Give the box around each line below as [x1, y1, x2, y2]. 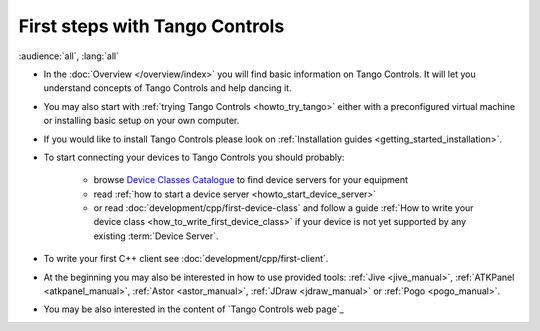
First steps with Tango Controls [18, 15, 285, 37]
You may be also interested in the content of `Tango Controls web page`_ [43, 303, 344, 315]
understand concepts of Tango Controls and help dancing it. [43, 82, 292, 94]
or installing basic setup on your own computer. [43, 115, 240, 127]
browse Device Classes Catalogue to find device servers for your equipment [93, 174, 409, 186]
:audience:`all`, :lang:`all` [18, 50, 120, 62]
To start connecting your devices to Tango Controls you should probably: [43, 151, 345, 163]
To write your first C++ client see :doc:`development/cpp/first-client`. [43, 253, 329, 265]
